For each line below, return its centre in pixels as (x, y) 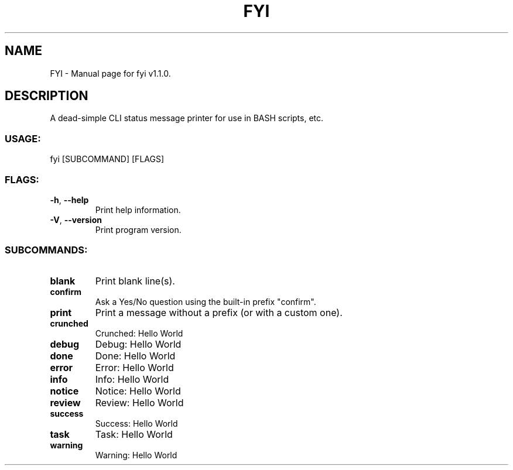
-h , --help (69, 200)
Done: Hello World (135, 356)
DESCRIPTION (47, 96)
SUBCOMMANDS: (46, 250)
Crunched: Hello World (139, 333)
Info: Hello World (132, 379)
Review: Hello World (139, 402)
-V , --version (76, 219)
